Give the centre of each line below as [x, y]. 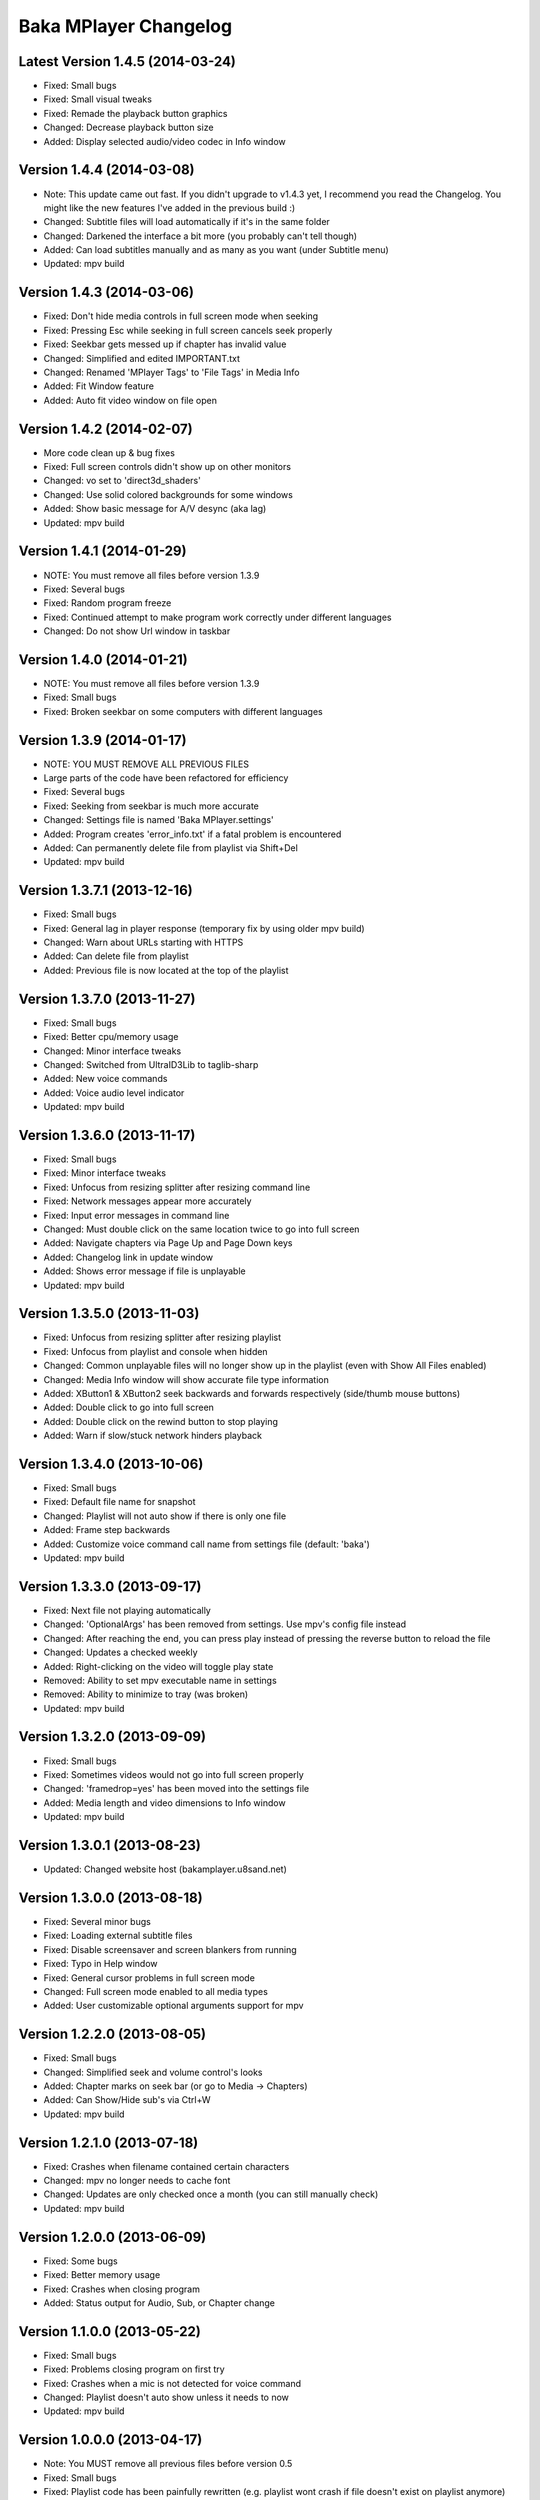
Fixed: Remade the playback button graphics [135, 113]
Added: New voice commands [105, 1079]
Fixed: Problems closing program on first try [134, 2369]
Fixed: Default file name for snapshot [119, 1502]
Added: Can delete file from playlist [116, 956]
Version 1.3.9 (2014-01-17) [102, 740]
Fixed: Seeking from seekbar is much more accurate [151, 806]
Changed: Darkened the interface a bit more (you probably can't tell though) [200, 236]
